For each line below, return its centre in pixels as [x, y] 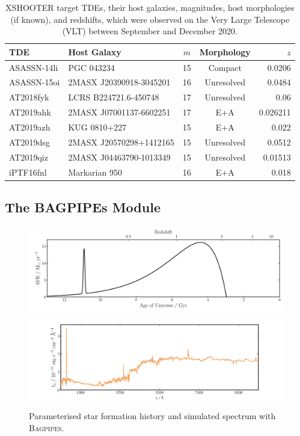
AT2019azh [30, 127]
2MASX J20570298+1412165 [121, 142]
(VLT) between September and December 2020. [150, 31]
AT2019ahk [30, 112]
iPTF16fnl [28, 172]
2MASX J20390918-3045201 [119, 82]
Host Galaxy [95, 51]
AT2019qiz [29, 157]
